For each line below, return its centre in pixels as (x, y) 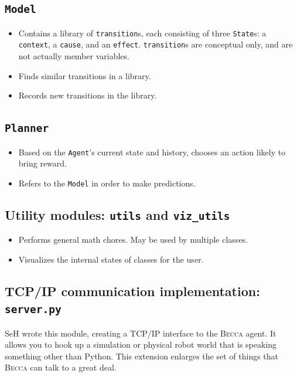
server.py (33, 310)
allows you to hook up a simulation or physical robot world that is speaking (141, 344)
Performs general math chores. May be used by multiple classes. (133, 240)
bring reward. (42, 163)
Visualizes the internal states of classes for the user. (111, 259)
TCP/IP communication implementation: (132, 291)
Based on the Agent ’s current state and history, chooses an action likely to (152, 152)
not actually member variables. (74, 56)
